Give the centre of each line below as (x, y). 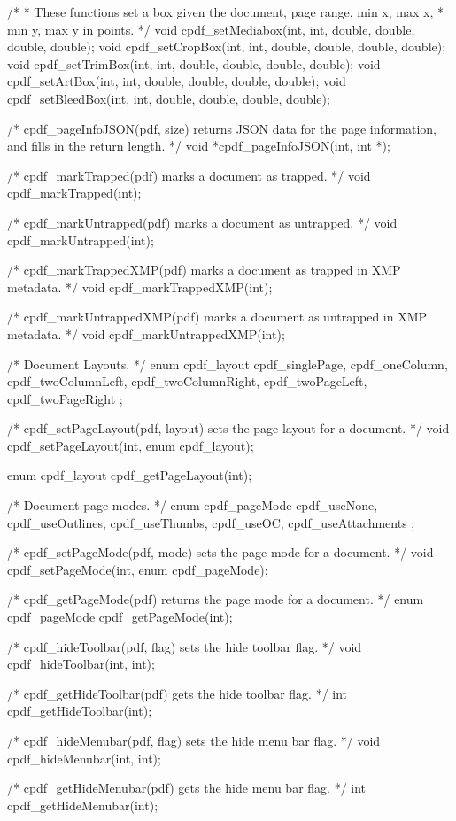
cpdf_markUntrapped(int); (81, 240)
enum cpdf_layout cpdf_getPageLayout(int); (130, 475)
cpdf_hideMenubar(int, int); (84, 758)
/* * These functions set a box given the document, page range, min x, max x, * (225, 12)
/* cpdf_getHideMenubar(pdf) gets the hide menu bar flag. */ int (187, 788)
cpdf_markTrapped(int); (74, 193)
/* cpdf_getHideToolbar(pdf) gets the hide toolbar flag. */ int (178, 693)
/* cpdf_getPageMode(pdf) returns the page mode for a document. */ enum (216, 599)
